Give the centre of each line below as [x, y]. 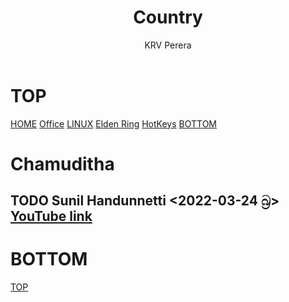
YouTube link [51, 216]
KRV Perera [168, 45]
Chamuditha [62, 163]
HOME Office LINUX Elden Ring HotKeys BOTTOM [114, 123]
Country [168, 17]
